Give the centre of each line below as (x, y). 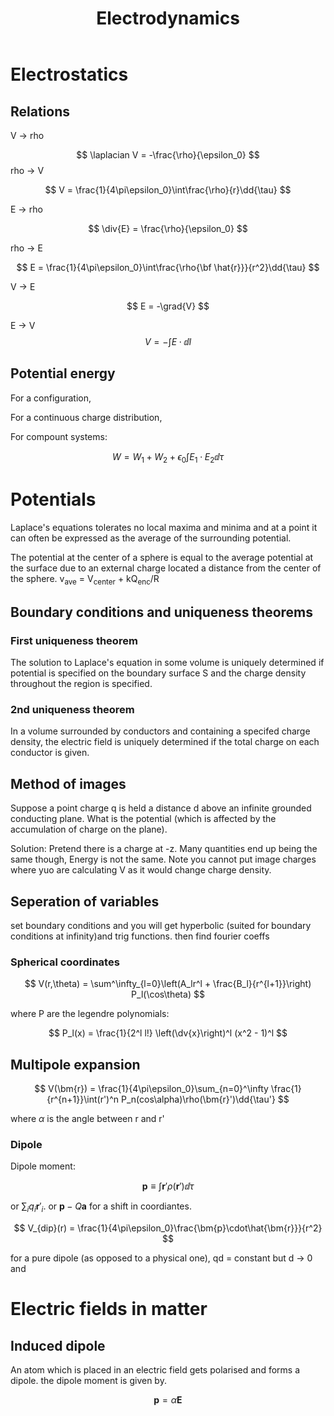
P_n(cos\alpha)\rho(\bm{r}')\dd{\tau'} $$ (205, 1099)
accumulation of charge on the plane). (89, 829)
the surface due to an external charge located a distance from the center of (166, 568)
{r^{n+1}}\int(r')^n (83, 1099)
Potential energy (63, 373)
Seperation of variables (85, 901)
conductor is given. (50, 753)
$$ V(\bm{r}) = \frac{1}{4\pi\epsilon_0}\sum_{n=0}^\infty (151, 1089)
